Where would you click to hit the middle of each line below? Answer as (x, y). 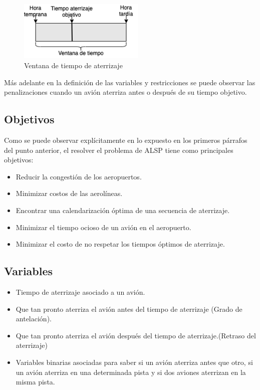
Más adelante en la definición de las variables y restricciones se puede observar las (130, 82)
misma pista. (35, 382)
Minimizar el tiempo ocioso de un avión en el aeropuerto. (103, 227)
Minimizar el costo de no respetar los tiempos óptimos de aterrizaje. (120, 244)
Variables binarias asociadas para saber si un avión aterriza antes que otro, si (134, 362)
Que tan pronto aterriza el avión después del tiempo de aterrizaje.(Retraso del (136, 335)
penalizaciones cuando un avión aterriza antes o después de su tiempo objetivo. (125, 92)
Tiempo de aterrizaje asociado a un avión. (80, 291)
